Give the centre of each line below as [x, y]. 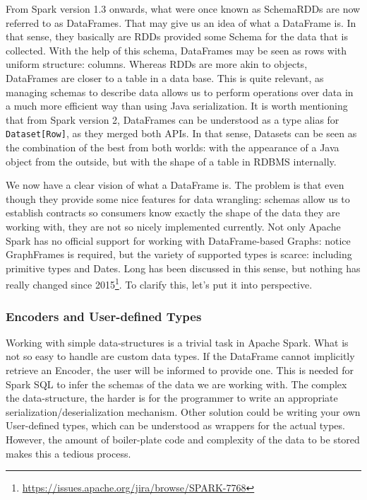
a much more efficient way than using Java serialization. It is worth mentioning [177, 106]
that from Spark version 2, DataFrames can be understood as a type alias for [173, 119]
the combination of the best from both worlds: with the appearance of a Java [173, 147]
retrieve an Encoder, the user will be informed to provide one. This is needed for [180, 370]
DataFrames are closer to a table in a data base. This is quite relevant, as [165, 77]
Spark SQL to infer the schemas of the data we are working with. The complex [176, 384]
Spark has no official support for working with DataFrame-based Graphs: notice [178, 240]
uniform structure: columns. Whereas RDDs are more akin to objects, [157, 64]
